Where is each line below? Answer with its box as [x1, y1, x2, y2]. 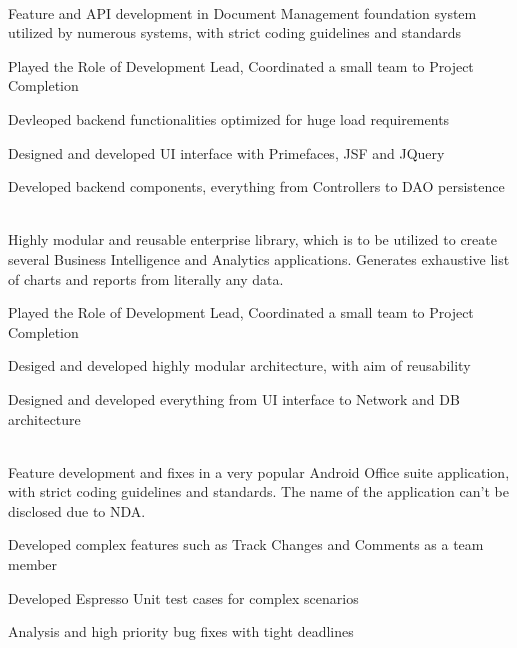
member [8, 554, 58, 575]
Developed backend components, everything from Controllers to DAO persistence [8, 176, 505, 197]
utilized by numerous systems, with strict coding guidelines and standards [8, 22, 462, 43]
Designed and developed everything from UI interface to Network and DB [8, 388, 460, 409]
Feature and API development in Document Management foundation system [8, 2, 477, 23]
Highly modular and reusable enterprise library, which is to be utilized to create [8, 229, 497, 250]
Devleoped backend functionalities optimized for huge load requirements [8, 108, 450, 129]
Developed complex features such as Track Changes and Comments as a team [8, 534, 484, 555]
